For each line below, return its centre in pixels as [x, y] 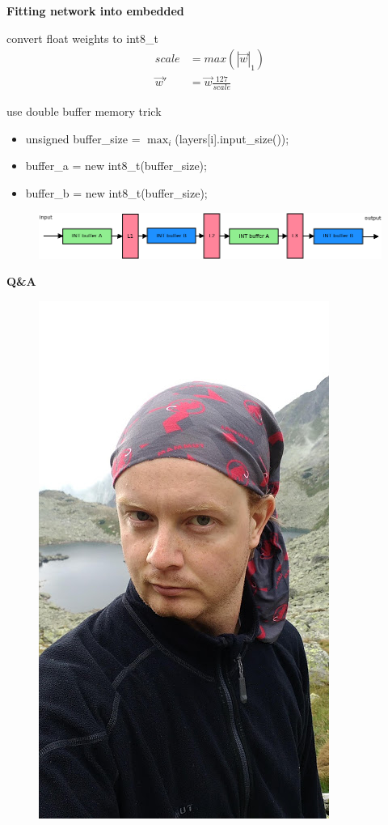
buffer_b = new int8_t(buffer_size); [116, 193]
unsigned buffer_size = [83, 138]
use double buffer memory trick [84, 111]
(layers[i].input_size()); [232, 138]
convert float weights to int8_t [82, 38]
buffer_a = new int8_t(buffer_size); [116, 166]
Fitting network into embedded [95, 11]
